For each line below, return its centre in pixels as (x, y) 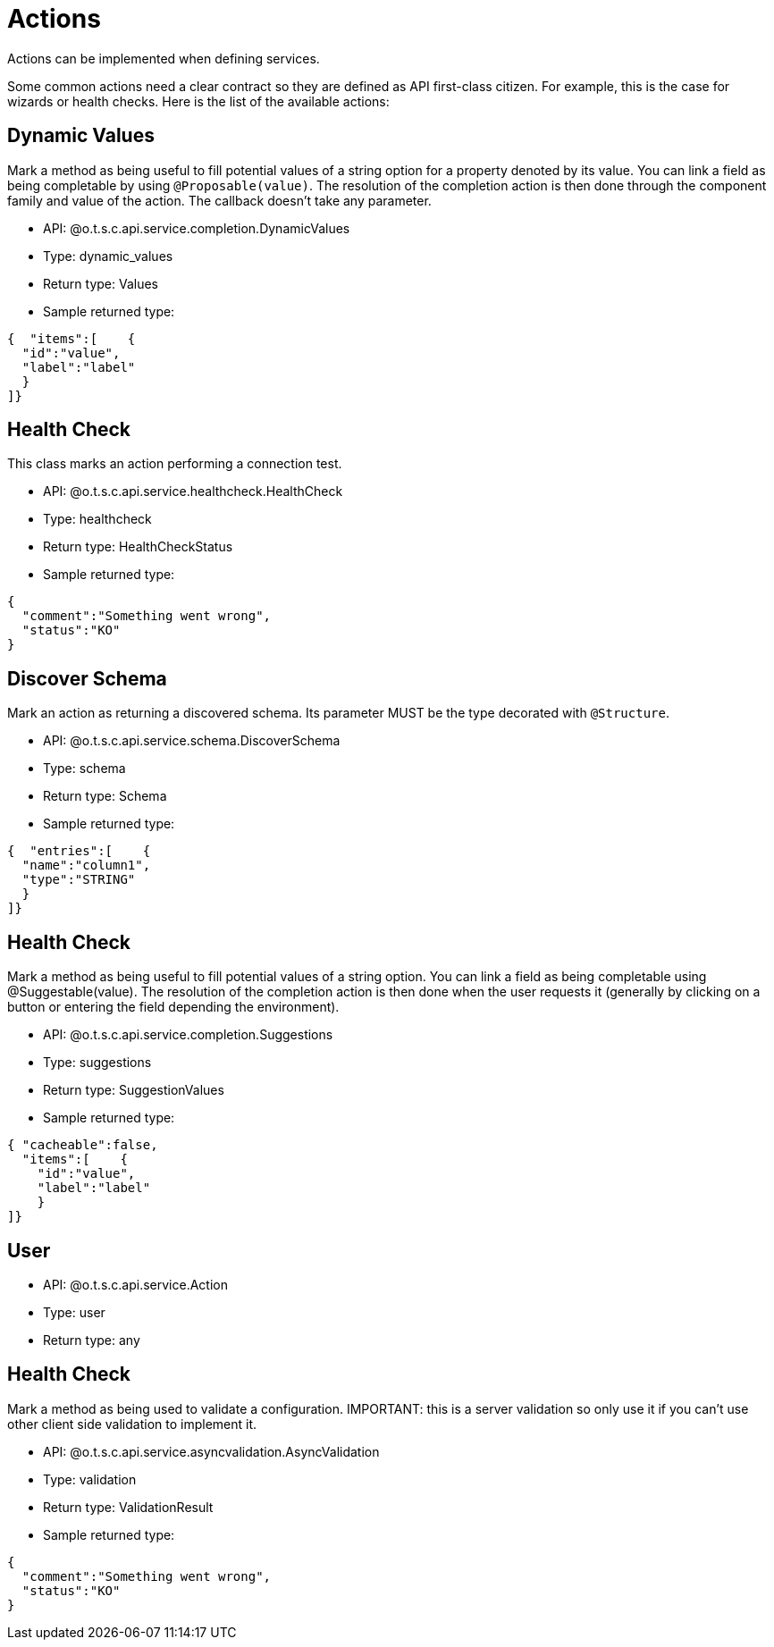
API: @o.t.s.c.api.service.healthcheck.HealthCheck (193, 492)
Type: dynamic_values (108, 256)
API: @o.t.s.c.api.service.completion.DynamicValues (197, 228)
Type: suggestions (97, 1063)
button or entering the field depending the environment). (173, 1007)
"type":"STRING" (79, 880)
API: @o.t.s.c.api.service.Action (135, 1284)
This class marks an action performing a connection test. (175, 464)
